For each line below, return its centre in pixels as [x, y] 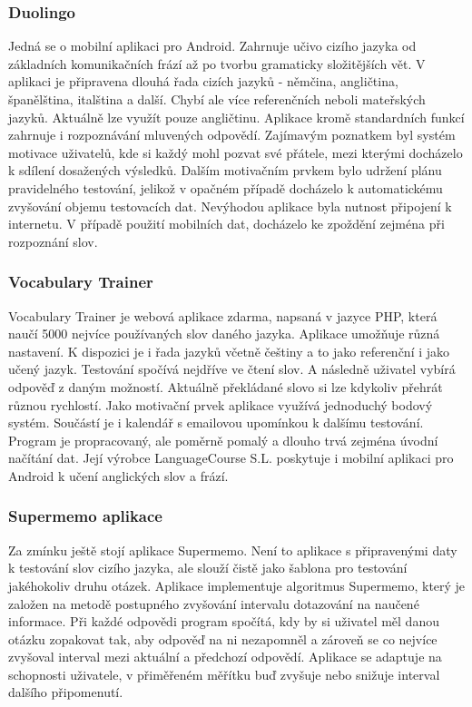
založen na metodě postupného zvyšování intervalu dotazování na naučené [214, 603]
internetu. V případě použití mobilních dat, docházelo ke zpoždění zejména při [226, 224]
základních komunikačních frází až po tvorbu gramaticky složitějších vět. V [217, 63]
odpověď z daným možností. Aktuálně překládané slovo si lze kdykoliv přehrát [226, 386]
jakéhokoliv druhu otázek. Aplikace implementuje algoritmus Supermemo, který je [237, 585]
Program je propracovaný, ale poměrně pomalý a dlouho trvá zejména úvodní [223, 440]
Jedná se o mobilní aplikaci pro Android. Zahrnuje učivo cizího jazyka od [212, 46]
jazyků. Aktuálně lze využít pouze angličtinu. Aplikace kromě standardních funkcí [236, 117]
